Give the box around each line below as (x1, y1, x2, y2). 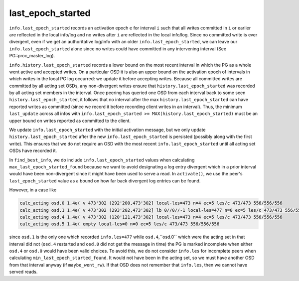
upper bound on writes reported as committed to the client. (9, 118, 131, 124)
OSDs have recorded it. (9, 147, 57, 154)
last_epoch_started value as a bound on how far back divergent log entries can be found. (9, 177, 201, 184)
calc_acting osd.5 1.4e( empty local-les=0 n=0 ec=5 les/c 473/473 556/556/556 (19, 221, 220, 227)
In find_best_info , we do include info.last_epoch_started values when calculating (9, 157, 195, 163)
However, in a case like (9, 187, 57, 193)
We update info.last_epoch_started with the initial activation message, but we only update (9, 127, 206, 133)
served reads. (9, 269, 38, 275)
